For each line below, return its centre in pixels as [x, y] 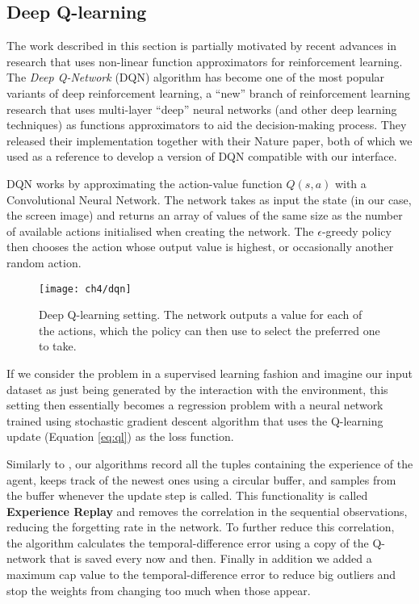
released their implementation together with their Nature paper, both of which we [209, 140]
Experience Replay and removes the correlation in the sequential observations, [207, 511]
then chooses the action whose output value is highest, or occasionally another [200, 247]
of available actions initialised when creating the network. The [160, 231]
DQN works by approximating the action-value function [145, 183]
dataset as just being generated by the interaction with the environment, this [197, 389]
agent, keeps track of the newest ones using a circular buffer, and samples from [201, 479]
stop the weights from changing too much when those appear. [159, 590]
